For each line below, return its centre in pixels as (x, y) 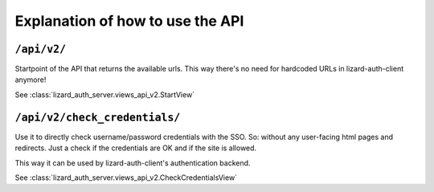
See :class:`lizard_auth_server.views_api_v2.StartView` (105, 94)
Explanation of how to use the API (129, 21)
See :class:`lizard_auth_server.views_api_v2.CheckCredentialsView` (126, 178)
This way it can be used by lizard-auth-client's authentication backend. (133, 163)
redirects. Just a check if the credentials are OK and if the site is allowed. (136, 148)
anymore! (31, 80)
